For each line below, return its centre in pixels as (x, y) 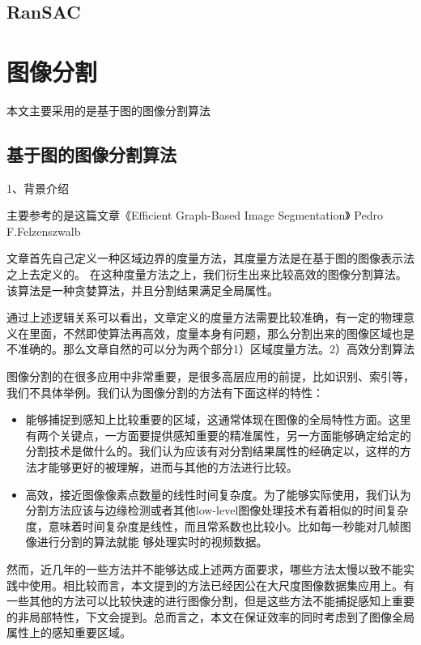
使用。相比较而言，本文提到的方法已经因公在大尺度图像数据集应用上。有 (221, 585)
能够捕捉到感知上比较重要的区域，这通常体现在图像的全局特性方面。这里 (218, 419)
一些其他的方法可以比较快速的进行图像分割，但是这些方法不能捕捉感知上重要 (210, 601)
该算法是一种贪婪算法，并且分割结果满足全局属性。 (142, 290)
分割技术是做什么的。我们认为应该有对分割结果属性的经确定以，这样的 (213, 451)
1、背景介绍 (38, 188)
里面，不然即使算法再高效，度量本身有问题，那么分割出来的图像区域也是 (221, 333)
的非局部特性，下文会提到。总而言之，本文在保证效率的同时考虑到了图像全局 (210, 616)
